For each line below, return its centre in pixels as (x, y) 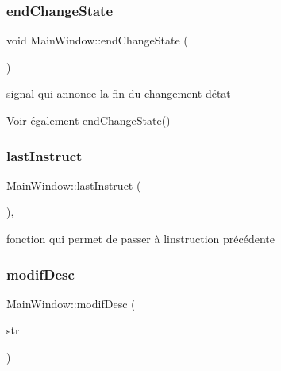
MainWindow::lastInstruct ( (74, 185)
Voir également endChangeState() (89, 120)
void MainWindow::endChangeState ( (97, 40)
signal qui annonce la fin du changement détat (119, 93)
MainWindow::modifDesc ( (71, 303)
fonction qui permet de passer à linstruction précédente (140, 238)
